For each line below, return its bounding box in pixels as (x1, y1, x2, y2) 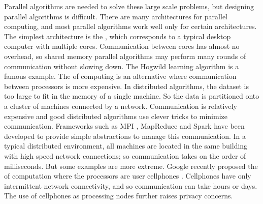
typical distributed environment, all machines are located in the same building (4, 140, 248, 151)
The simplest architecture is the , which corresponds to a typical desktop (4, 31, 231, 41)
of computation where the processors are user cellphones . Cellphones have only (4, 170, 251, 181)
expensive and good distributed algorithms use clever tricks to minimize (4, 110, 227, 121)
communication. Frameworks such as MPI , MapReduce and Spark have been (4, 121, 245, 131)
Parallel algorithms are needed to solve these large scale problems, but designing (4, 1, 254, 11)
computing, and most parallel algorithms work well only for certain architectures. (4, 21, 257, 32)
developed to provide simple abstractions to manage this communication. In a (4, 130, 246, 141)
